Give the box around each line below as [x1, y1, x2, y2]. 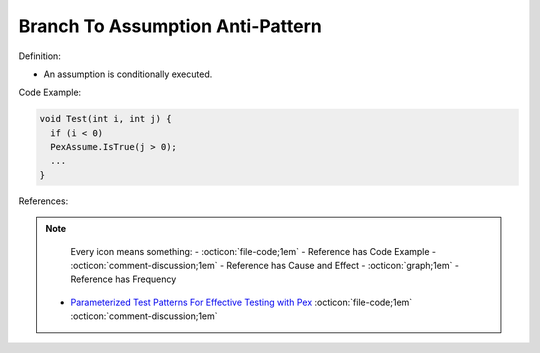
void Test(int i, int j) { [39, 113, 172, 125]
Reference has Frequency [70, 273, 177, 285]
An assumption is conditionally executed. [43, 68, 213, 80]
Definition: [18, 50, 62, 62]
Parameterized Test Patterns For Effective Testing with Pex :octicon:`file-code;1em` [70, 296, 413, 308]
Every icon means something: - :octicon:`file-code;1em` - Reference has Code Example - [70, 245, 437, 257]
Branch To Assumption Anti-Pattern [18, 15, 322, 37]
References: [18, 195, 69, 207]
